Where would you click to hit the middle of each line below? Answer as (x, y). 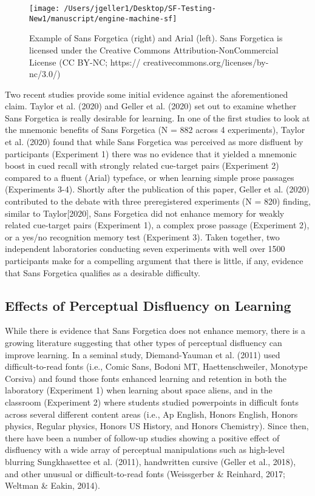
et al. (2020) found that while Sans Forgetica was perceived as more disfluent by (154, 142)
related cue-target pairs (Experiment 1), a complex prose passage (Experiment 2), (157, 225)
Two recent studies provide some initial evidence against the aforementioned (147, 94)
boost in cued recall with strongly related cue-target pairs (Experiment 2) (142, 165)
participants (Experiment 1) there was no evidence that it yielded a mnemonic (151, 153)
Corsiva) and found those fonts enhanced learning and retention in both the (146, 378)
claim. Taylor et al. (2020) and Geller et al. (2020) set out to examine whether (151, 106)
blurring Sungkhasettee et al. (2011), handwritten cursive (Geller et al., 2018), (151, 461)
